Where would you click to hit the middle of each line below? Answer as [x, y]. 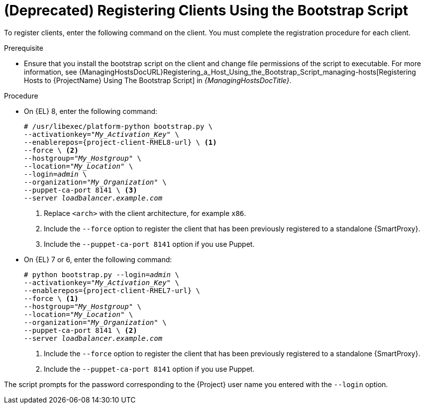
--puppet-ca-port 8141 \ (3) [81, 190]
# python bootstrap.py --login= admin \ [102, 274]
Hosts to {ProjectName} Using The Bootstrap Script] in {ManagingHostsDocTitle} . [158, 80]
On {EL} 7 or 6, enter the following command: [98, 259]
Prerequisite [24, 48]
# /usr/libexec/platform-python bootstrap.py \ [118, 126]
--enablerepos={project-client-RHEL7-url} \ [112, 290]
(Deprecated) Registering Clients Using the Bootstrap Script [206, 10]
